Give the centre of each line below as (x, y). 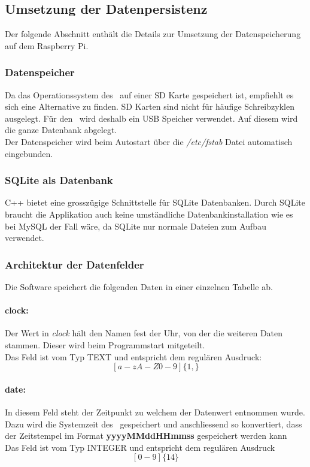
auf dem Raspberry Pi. (47, 45)
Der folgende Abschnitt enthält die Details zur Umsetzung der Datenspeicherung (153, 34)
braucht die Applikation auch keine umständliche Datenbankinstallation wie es (149, 214)
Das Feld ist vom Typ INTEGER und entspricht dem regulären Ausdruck (140, 447)
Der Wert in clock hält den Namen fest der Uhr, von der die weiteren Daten (144, 333)
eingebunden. (29, 153)
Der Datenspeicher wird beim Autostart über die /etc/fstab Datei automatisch (149, 141)
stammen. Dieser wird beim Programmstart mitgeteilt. (105, 344)
